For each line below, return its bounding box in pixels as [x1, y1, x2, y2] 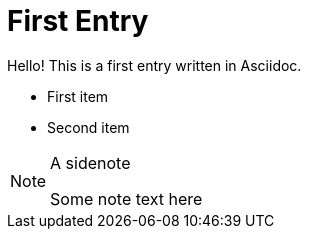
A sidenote [50, 152, 131, 173]
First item [47, 87, 109, 105]
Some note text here [50, 188, 203, 209]
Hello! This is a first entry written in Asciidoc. [7, 56, 302, 74]
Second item [47, 118, 130, 136]
